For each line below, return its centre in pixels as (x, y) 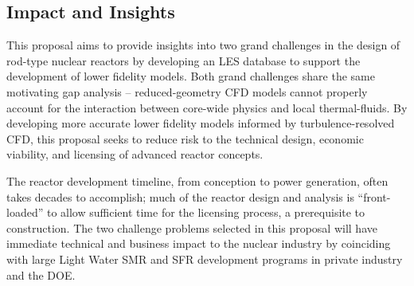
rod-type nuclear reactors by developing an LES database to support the (184, 60)
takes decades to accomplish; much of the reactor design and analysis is (180, 196)
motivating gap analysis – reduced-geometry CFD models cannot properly (187, 91)
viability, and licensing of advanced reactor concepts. (135, 154)
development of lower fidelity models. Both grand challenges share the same (191, 76)
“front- (374, 196)
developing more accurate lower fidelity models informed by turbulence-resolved (201, 123)
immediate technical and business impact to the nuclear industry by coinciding (199, 243)
